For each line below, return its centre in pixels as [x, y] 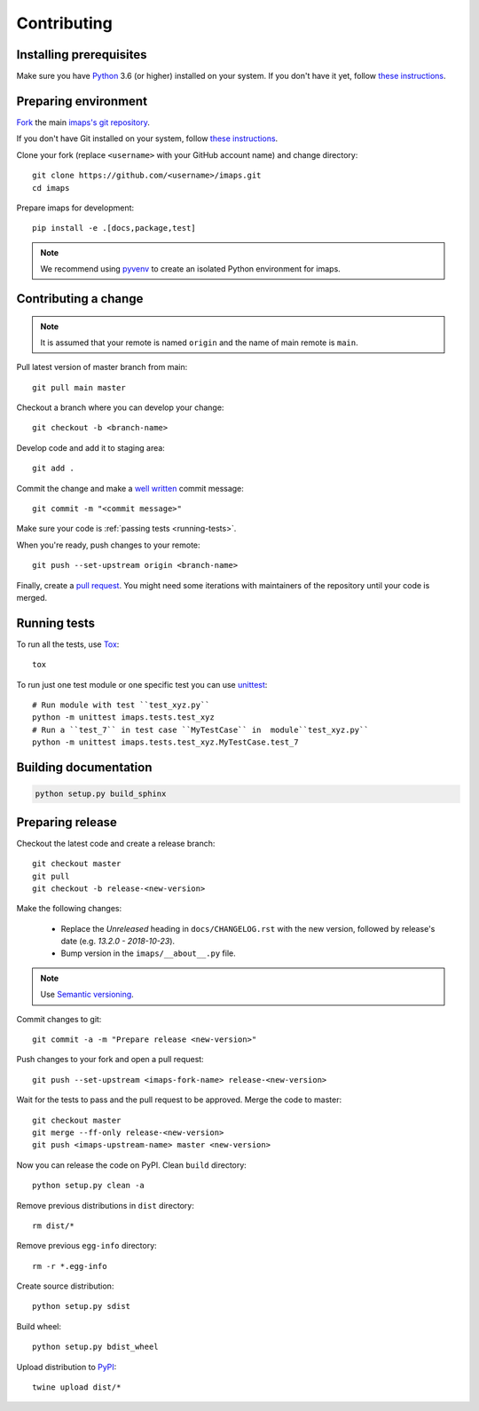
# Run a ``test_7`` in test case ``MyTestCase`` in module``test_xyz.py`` [200, 729]
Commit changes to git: [59, 1019]
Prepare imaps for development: [75, 208]
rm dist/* [53, 1226]
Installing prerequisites [82, 55]
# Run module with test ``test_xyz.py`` [121, 705]
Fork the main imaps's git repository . [83, 122]
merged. [32, 597]
